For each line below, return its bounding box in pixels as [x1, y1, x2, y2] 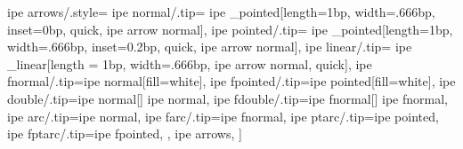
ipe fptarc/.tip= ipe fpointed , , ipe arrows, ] [7, 124, 242, 143]
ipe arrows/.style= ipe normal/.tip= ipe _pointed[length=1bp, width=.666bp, [7, 3, 435, 20]
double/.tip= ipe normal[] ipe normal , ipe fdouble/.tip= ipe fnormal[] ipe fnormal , [7, 89, 448, 107]
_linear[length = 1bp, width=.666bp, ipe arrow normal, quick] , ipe [7, 54, 372, 73]
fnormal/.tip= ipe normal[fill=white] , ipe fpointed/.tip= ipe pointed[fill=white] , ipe [7, 72, 456, 90]
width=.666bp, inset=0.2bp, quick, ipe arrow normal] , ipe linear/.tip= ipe [7, 37, 412, 56]
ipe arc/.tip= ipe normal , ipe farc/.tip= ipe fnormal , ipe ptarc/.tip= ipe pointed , [7, 106, 439, 125]
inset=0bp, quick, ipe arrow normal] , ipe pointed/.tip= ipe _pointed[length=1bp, [7, 20, 453, 38]
